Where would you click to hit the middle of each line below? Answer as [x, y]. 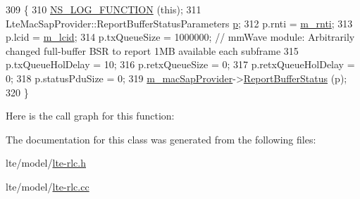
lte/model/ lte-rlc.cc [48, 186]
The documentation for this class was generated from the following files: [161, 139]
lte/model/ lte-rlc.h [46, 163]
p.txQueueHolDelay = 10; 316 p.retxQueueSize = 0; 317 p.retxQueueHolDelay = [180, 64]
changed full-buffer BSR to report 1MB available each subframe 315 [152, 50]
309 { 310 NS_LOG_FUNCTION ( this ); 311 [104, 9]
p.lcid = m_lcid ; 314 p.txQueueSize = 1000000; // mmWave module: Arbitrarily [180, 37]
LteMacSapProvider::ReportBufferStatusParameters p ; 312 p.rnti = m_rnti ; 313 [179, 23]
